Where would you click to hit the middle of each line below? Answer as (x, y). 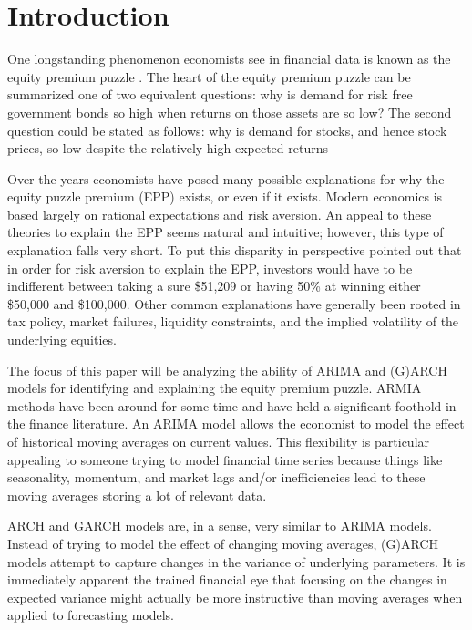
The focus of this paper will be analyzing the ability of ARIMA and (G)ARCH (227, 370)
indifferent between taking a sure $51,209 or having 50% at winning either (214, 286)
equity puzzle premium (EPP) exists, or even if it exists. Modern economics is (225, 196)
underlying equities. (62, 340)
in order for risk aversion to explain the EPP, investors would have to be (210, 268)
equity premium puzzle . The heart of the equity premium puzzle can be (209, 76)
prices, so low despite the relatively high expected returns (168, 148)
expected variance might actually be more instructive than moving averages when (235, 597)
